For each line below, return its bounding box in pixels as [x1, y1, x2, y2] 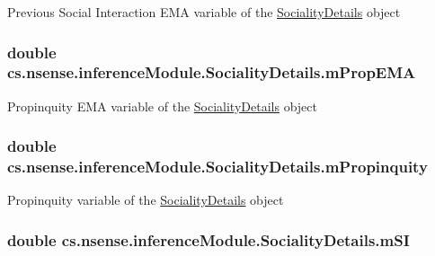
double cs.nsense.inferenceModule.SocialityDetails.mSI [7, 228, 410, 251]
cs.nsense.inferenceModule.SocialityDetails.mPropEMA [7, 61, 416, 84]
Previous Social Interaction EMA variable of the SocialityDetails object [7, 3, 401, 21]
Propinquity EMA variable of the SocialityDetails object [7, 96, 317, 115]
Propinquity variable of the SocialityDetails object [7, 190, 284, 209]
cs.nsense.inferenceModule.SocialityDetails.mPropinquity [7, 155, 428, 178]
